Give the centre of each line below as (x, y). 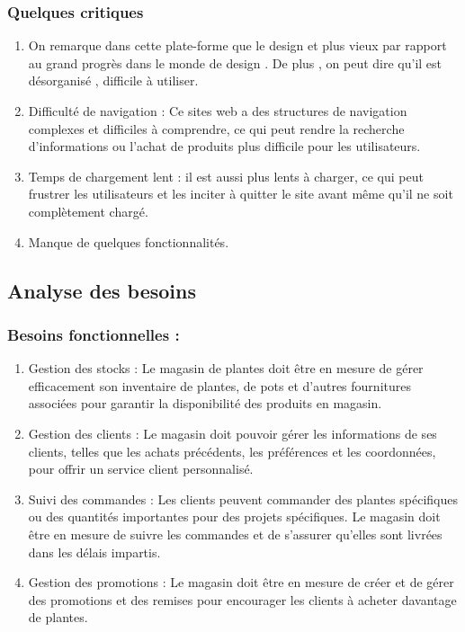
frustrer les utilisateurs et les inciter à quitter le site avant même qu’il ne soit (241, 194)
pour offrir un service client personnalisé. (141, 469)
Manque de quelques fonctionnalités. (129, 241)
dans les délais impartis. (94, 552)
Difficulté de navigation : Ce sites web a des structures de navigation (218, 111)
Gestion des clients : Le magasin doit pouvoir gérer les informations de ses (232, 433)
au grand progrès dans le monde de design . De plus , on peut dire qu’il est (235, 62)
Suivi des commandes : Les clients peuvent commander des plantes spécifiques (243, 498)
